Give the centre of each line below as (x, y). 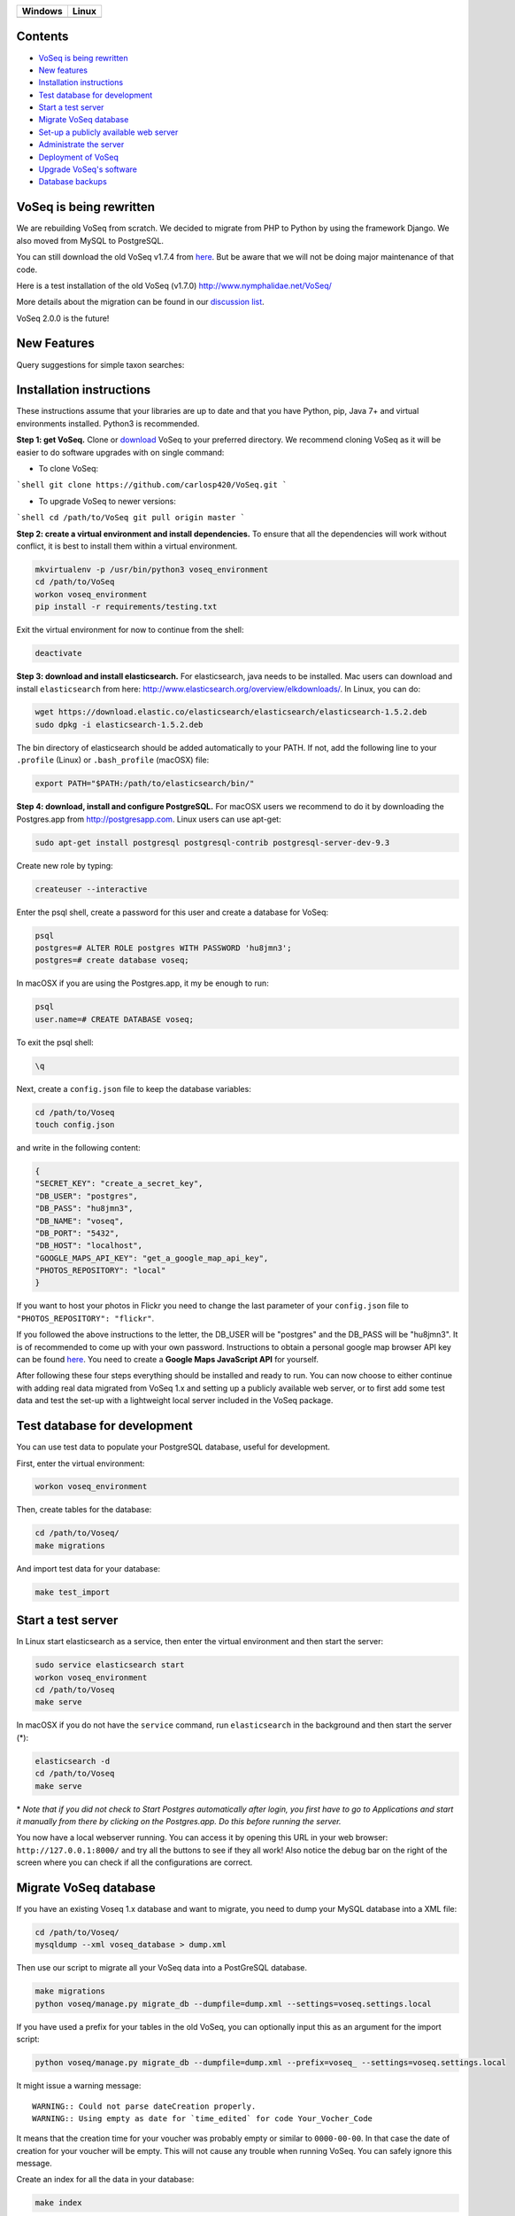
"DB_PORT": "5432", (77, 1233)
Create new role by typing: (65, 865)
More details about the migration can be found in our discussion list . (140, 302)
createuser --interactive (91, 889)
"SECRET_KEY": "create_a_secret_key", (119, 1184)
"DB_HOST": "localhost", (89, 1246)
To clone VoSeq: (69, 469)
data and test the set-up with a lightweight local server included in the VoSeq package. (175, 1401)
